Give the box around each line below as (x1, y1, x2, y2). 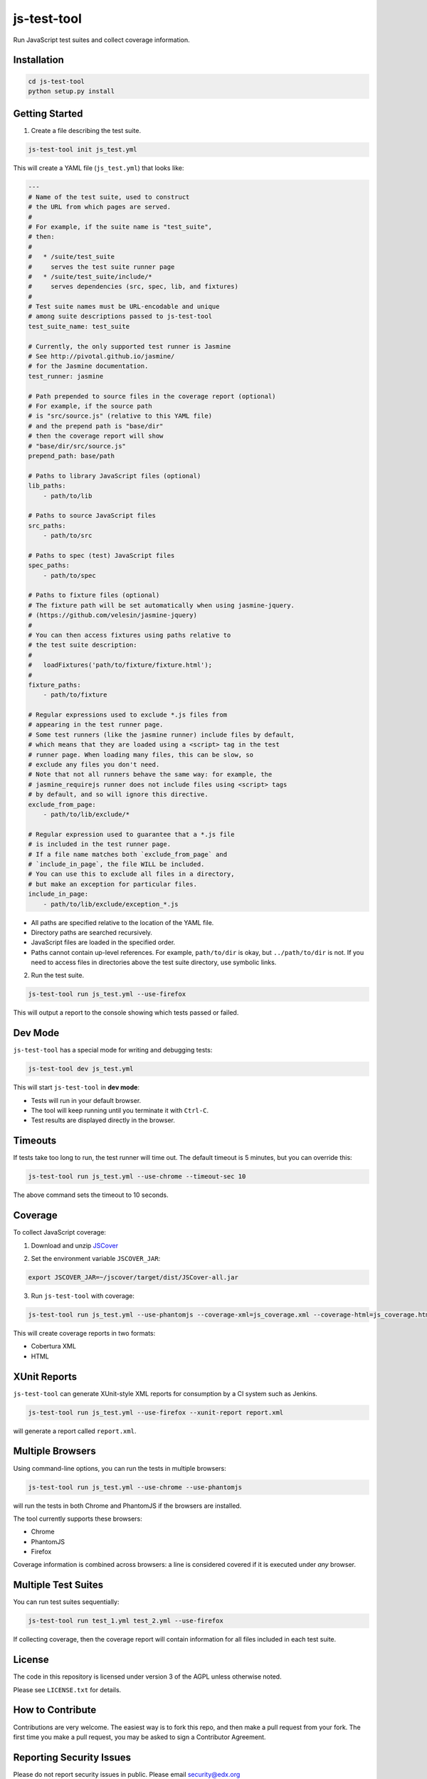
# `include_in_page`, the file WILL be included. (28, 860, 205, 868)
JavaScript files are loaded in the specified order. (31, 938, 176, 946)
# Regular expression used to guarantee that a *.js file (28, 830, 235, 838)
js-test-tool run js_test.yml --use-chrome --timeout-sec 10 (28, 1173, 246, 1181)
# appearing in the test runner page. (28, 721, 164, 729)
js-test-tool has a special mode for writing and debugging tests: (13, 1046, 213, 1055)
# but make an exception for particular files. (28, 880, 197, 888)
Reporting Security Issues (13, 1751, 132, 1763)
